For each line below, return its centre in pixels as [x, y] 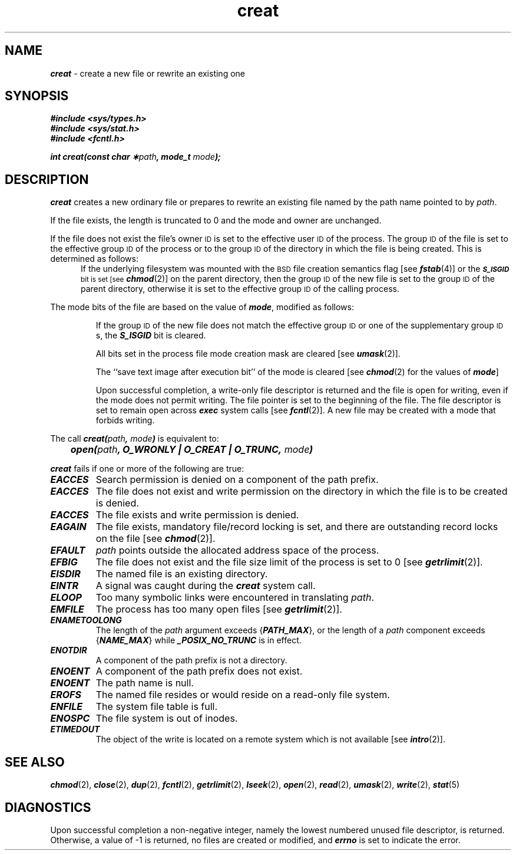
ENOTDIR [69, 650]
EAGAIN [68, 527]
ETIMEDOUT [75, 729]
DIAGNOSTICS [48, 807]
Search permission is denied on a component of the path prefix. [237, 480]
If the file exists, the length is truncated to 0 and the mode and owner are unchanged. [216, 221]
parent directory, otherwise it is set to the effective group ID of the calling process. [240, 289]
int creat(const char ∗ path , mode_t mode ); [135, 157]
